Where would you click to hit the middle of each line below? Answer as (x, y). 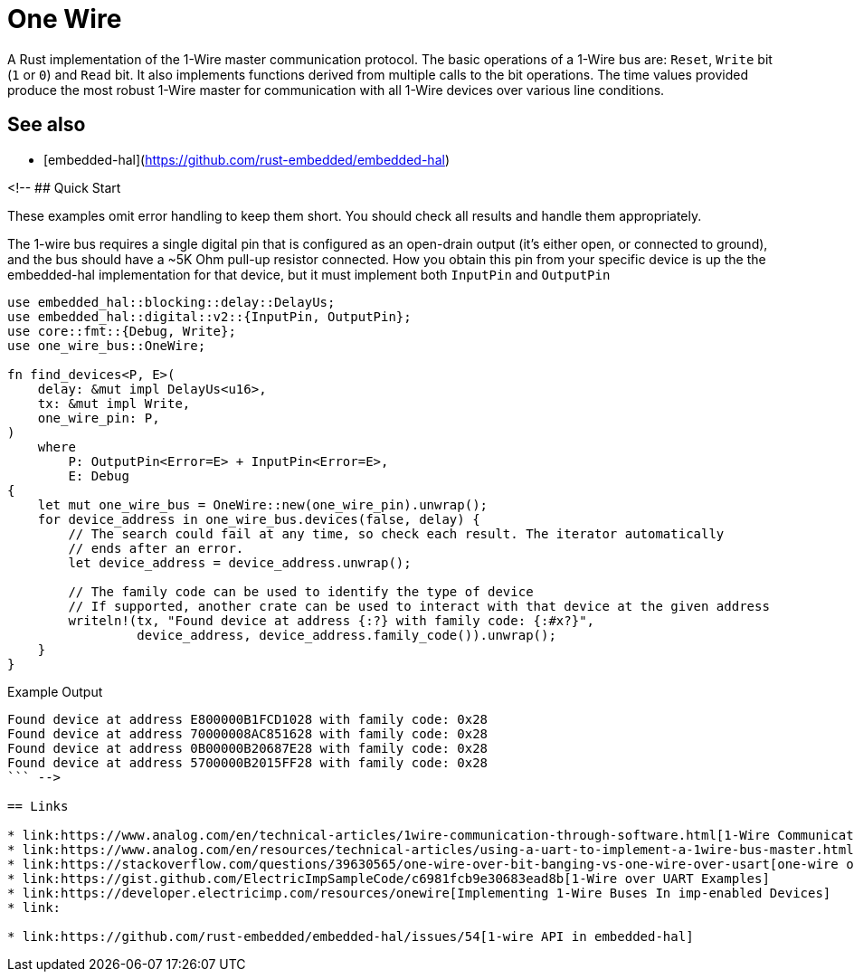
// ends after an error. (156, 548)
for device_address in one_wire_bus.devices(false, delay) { (259, 519)
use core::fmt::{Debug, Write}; (122, 331)
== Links (38, 806)
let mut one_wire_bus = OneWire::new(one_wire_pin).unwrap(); (263, 504)
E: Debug (99, 475)
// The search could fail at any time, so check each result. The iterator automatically (396, 533)
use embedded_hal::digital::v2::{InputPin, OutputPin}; (209, 316)
